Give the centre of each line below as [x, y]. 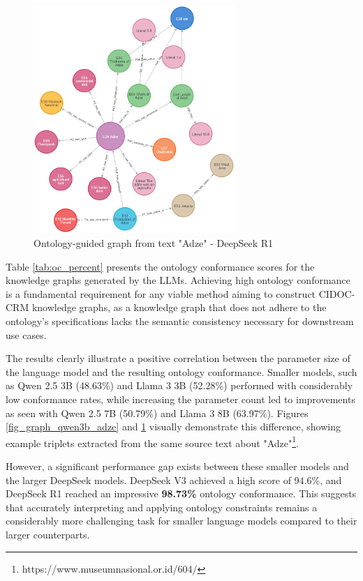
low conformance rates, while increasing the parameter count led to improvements [180, 399]
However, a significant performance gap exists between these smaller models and [177, 466]
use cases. [26, 334]
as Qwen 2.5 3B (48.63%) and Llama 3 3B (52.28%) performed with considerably [179, 385]
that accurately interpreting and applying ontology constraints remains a [162, 507]
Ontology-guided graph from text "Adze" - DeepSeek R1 [154, 243]
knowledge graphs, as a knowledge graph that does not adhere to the [179, 307]
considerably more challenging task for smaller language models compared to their [181, 521]
